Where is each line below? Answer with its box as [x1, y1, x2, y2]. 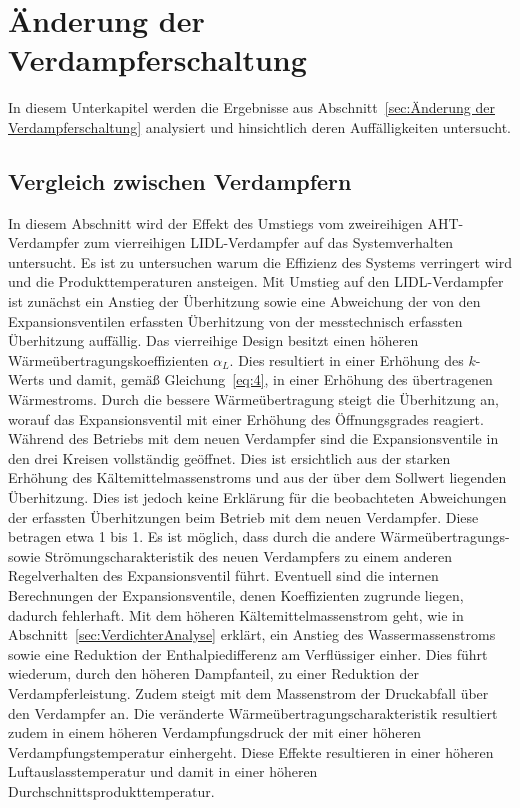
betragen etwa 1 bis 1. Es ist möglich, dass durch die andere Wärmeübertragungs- [8, 526, 510, 547]
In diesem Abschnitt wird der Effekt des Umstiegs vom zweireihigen [8, 212, 423, 233]
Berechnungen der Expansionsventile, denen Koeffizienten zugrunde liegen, [8, 584, 464, 605]
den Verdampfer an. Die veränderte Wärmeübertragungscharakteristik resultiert [8, 702, 498, 723]
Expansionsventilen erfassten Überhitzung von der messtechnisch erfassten [8, 310, 463, 331]
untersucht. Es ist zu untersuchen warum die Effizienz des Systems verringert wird [8, 251, 512, 272]
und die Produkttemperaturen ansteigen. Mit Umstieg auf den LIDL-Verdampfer [8, 271, 504, 292]
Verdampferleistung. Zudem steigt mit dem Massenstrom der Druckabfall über [8, 682, 489, 703]
